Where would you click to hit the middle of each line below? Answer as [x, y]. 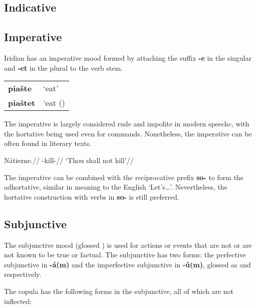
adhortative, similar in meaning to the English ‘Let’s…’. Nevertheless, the [116, 187]
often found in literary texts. [48, 143]
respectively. [23, 274]
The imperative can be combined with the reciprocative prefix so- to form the [124, 177]
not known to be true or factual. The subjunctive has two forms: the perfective [125, 255]
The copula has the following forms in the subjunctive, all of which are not [119, 291]
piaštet [22, 103]
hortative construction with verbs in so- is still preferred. [92, 196]
